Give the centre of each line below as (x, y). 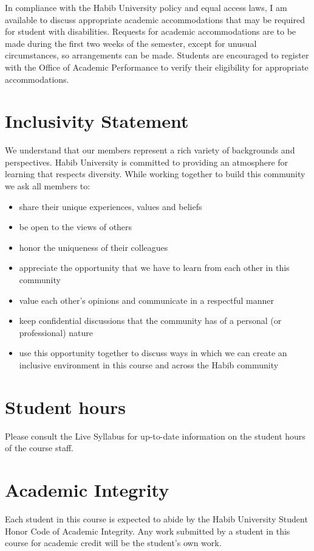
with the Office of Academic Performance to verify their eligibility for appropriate (157, 67)
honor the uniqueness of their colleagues (94, 247)
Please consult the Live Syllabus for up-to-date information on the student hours (155, 436)
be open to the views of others (76, 227)
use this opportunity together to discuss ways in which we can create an (153, 353)
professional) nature (56, 332)
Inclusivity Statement (97, 121)
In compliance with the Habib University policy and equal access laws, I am (146, 7)
